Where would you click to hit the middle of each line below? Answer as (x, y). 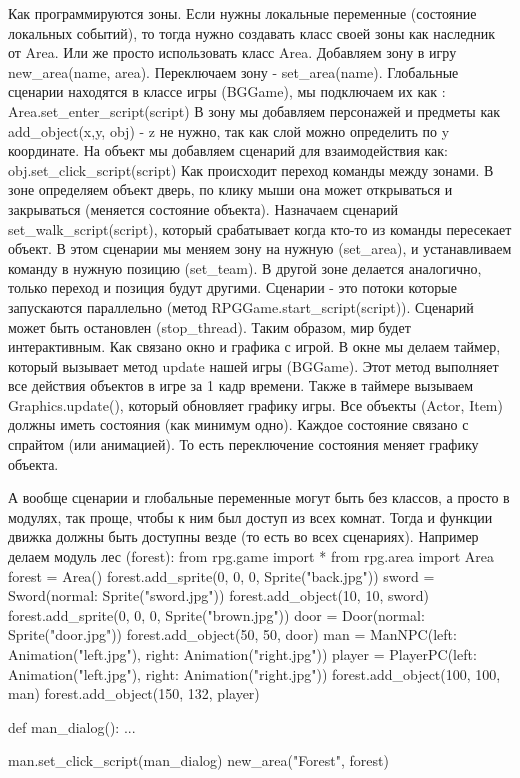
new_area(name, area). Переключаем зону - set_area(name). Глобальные (233, 71)
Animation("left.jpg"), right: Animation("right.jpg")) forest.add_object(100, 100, (254, 673)
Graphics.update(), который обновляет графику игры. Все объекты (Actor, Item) (255, 404)
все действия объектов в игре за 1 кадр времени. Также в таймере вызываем (241, 385)
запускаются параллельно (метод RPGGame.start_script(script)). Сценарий (241, 306)
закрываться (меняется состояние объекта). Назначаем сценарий (203, 208)
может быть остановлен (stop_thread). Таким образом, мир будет (209, 326)
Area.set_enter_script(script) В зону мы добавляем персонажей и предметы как (254, 110)
